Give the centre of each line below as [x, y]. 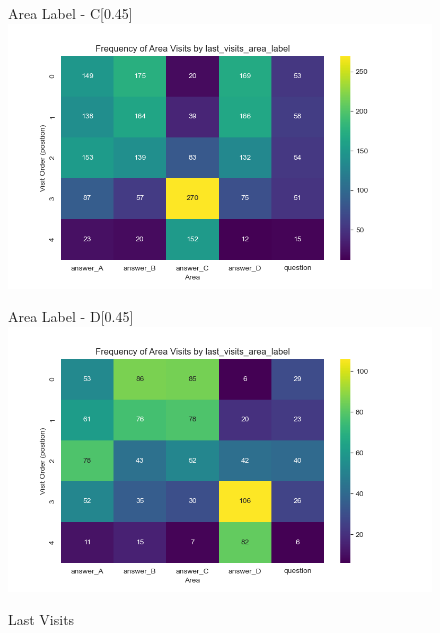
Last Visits [41, 619]
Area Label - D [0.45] [71, 316]
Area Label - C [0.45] [70, 13]
